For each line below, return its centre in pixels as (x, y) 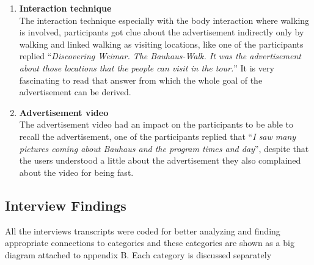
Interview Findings (66, 205)
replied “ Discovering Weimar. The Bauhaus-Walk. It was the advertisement (160, 56)
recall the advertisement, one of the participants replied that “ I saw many (158, 136)
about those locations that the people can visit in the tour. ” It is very (147, 67)
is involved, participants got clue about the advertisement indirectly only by (162, 32)
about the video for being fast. (76, 172)
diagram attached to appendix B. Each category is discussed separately (138, 254)
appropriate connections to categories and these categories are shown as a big (150, 243)
